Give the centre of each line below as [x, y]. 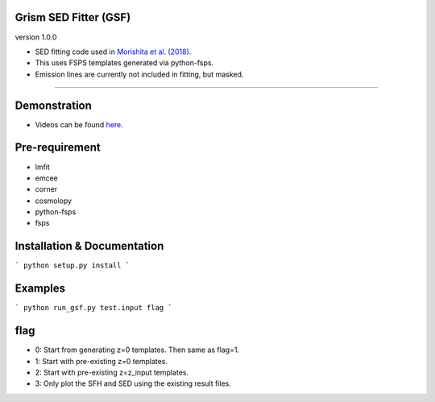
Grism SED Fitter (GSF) [73, 17]
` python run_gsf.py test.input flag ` [93, 308]
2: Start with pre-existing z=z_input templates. [112, 372]
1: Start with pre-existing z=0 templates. [101, 361]
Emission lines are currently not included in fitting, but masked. [139, 74]
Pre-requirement [58, 148]
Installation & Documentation [89, 246]
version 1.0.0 [36, 37]
